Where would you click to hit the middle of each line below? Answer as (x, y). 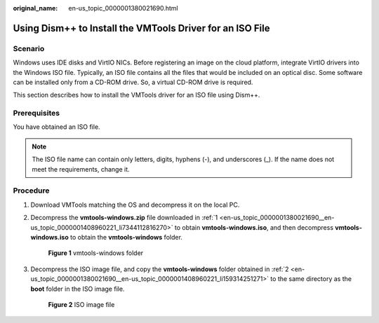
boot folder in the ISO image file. (78, 289)
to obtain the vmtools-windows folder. (126, 237)
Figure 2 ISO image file (81, 304)
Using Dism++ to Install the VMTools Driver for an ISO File (141, 28)
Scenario (29, 48)
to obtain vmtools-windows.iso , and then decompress (254, 227)
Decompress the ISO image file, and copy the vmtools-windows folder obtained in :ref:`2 (160, 269)
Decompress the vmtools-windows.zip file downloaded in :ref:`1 (124, 218)
